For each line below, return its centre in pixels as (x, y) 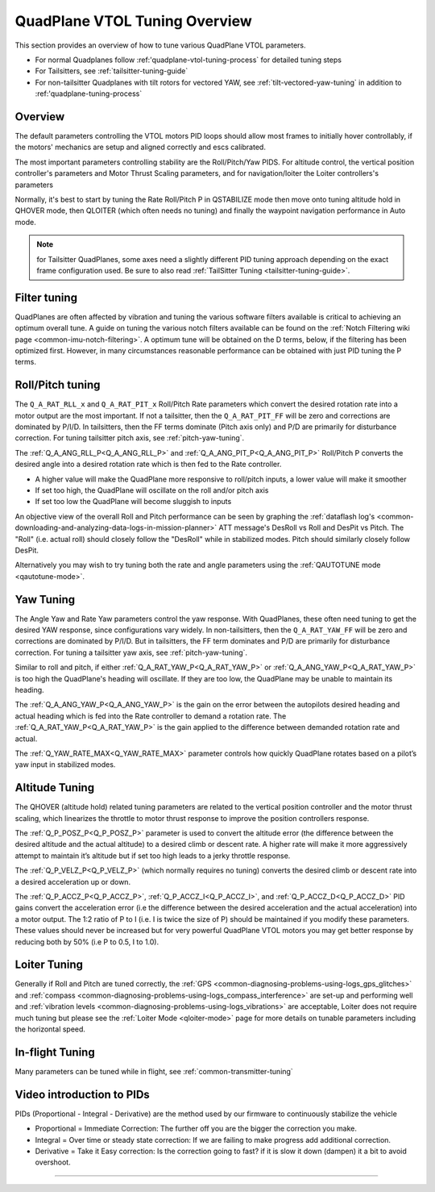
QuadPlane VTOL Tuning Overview (134, 21)
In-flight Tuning (55, 1052)
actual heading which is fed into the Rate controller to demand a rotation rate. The (151, 716)
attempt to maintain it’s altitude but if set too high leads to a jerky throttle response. (153, 856)
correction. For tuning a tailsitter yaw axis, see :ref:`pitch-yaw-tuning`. (131, 652)
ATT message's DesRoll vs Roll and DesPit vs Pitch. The (311, 527)
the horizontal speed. (50, 1029)
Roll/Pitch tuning (58, 385)
